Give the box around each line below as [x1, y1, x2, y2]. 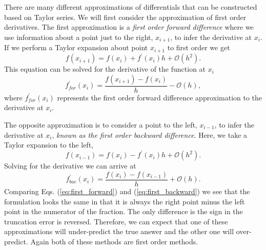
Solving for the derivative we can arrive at [4, 160, 136, 171]
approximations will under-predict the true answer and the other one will [4, 226, 234, 237]
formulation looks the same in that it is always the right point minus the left [4, 196, 245, 206]
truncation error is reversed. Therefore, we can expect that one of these [4, 216, 228, 226]
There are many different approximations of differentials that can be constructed [4, 2, 257, 12]
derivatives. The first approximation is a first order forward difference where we [4, 22, 254, 32]
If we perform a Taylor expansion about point [4, 42, 148, 53]
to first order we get [167, 42, 230, 53]
